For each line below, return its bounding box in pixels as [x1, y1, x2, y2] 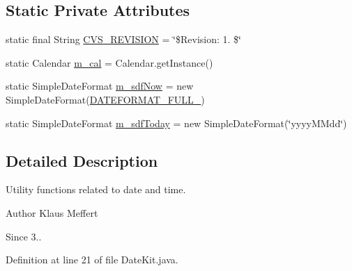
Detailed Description [6, 149, 158, 171]
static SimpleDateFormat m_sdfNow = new [6, 79, 194, 93]
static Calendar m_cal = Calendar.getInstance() [6, 55, 213, 69]
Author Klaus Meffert [6, 205, 98, 220]
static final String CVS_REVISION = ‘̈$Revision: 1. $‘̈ [6, 32, 241, 47]
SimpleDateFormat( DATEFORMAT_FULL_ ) [6, 92, 205, 106]
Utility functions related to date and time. [6, 182, 186, 197]
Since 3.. [6, 229, 42, 243]
